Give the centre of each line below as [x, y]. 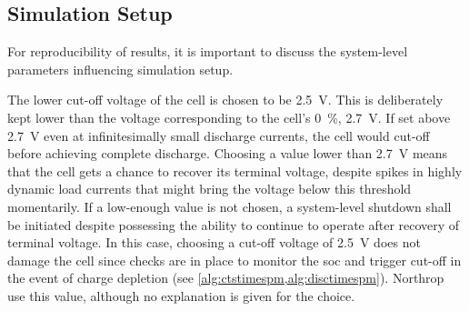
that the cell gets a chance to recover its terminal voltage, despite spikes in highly [235, 171]
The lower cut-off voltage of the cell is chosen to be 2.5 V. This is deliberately [225, 100]
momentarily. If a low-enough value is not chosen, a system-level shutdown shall [230, 206]
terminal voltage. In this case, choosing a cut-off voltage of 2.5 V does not [214, 242]
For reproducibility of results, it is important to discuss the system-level [208, 51]
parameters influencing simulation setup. [120, 69]
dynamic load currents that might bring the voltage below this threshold [210, 189]
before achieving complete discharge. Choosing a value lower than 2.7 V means [228, 153]
